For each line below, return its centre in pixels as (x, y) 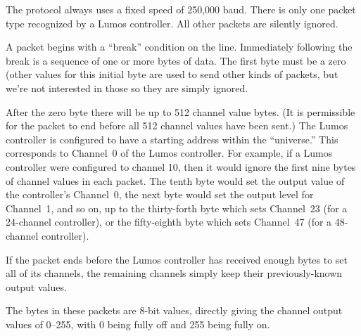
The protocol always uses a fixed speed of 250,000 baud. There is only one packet (181, 9)
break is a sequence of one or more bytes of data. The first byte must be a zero (176, 60)
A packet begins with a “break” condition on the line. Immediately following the (179, 47)
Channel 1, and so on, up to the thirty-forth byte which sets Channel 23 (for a (177, 208)
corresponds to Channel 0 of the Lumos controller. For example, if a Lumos (169, 153)
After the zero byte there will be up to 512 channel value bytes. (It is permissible (180, 111)
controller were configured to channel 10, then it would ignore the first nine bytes (181, 166)
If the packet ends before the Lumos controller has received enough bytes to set (177, 259)
